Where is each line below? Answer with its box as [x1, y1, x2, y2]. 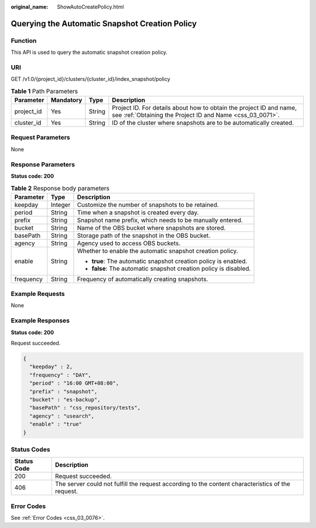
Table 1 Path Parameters [11, 87, 78, 95]
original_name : [11, 4, 49, 10]
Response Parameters [11, 160, 75, 168]
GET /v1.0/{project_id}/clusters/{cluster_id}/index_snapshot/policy [11, 76, 171, 83]
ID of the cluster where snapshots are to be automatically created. [112, 119, 294, 127]
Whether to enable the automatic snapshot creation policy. [77, 247, 238, 255]
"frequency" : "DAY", [29, 372, 92, 378]
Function [11, 36, 37, 45]
